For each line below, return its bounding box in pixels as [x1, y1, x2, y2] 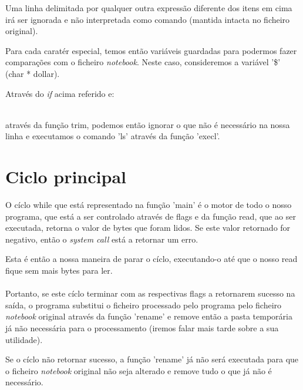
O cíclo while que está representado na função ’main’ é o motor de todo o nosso [5, 199, 292, 211]
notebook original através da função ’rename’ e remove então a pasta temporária [5, 310, 292, 322]
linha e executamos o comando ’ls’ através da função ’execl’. [5, 130, 220, 142]
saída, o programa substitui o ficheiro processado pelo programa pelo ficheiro [5, 298, 282, 311]
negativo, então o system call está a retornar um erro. [5, 233, 198, 245]
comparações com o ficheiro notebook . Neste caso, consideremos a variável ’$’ [5, 56, 281, 68]
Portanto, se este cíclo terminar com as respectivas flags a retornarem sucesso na [5, 287, 295, 300]
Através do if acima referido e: [5, 87, 115, 99]
